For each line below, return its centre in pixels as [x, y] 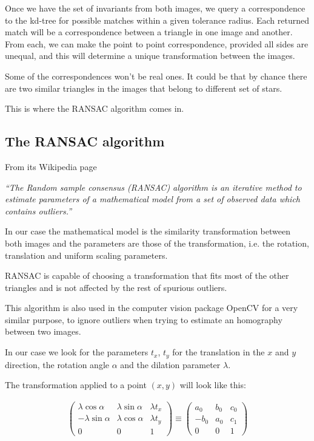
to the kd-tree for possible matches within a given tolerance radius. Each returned [157, 20]
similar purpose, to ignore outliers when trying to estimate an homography [144, 319]
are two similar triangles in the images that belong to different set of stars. [144, 88]
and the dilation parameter [170, 364]
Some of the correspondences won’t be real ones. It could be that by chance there [156, 76]
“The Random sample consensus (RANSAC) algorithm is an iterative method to [153, 187]
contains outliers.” [38, 210]
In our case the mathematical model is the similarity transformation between [148, 231]
